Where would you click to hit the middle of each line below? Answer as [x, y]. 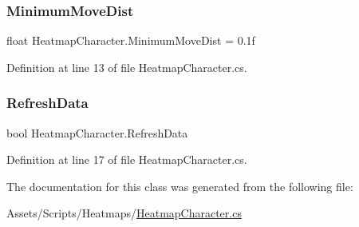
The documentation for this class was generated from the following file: [180, 186]
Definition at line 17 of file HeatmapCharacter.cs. [127, 159]
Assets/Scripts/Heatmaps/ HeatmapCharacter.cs [124, 213]
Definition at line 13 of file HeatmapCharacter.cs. [127, 67]
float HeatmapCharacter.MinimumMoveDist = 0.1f [131, 40]
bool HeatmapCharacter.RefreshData [97, 132]
